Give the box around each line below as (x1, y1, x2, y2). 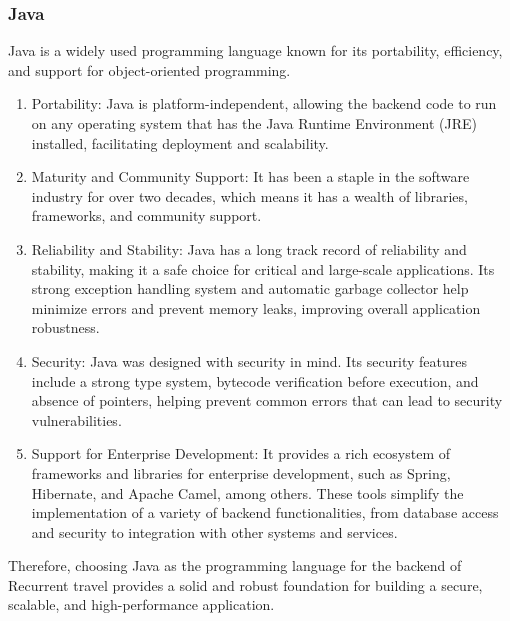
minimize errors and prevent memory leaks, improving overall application (31, 297, 481, 318)
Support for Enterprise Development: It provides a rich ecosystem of (31, 443, 451, 464)
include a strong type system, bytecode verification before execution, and (31, 370, 479, 391)
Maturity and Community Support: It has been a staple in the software (31, 166, 470, 187)
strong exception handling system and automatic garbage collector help (31, 278, 469, 299)
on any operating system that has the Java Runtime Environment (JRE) (31, 113, 477, 133)
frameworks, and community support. (31, 205, 262, 226)
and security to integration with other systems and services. (31, 521, 398, 542)
